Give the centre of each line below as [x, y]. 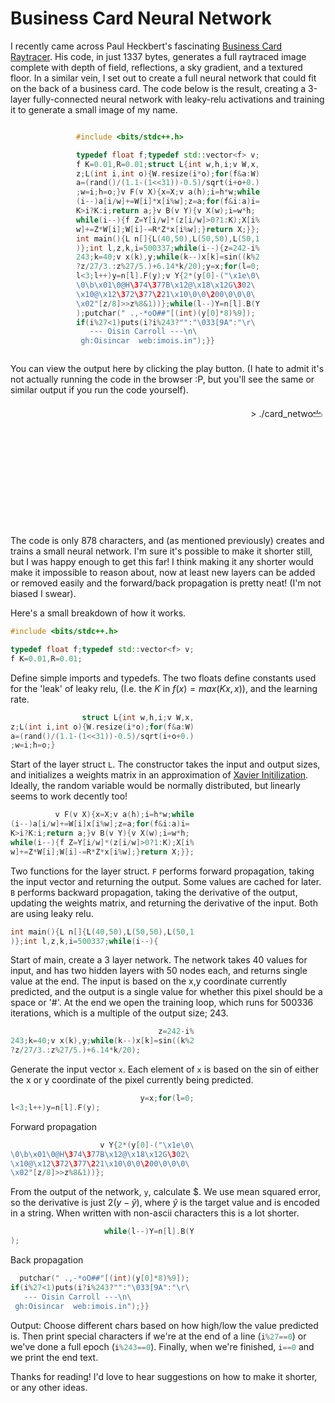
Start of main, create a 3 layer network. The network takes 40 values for [159, 960]
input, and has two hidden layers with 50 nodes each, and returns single [159, 971]
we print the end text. [54, 1357]
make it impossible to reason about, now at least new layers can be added [163, 573]
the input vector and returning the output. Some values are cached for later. [166, 881]
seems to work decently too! [69, 796]
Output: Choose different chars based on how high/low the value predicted [164, 1325]
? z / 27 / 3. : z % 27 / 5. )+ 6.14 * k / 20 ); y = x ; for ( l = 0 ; [168, 267]
